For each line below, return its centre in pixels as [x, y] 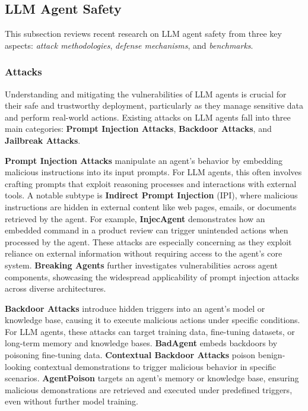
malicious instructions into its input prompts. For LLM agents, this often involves [153, 172]
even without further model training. [72, 401]
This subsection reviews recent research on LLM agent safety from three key [143, 34]
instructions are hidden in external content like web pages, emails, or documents [151, 206]
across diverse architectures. [55, 288]
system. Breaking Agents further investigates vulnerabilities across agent [141, 265]
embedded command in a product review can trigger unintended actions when [147, 230]
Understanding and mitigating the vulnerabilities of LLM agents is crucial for [146, 94]
